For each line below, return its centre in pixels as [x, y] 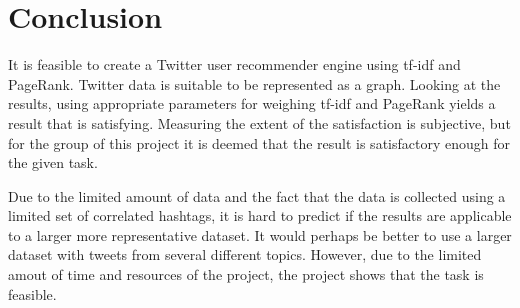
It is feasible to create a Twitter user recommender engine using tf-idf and [234, 64]
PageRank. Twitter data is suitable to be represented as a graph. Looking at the [254, 83]
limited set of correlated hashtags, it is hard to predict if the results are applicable [260, 215]
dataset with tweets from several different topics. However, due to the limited [245, 254]
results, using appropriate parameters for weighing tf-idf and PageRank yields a [252, 103]
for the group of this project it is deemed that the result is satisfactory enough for [259, 142]
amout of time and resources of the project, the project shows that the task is [246, 274]
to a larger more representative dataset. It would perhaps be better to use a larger [260, 234]
